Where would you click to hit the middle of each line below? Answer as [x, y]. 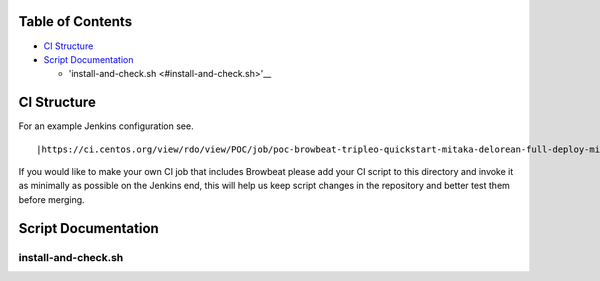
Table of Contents [75, 21]
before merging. [51, 199]
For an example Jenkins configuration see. [106, 126]
